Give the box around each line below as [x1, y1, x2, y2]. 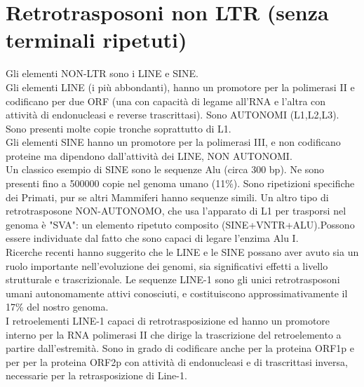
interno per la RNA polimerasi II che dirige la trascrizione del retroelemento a [6, 327, 342, 341]
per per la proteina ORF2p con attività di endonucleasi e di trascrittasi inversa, [6, 354, 348, 369]
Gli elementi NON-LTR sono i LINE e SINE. [6, 66, 198, 81]
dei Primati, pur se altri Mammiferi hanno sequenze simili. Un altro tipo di [6, 189, 329, 204]
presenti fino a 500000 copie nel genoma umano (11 [6, 176, 226, 191]
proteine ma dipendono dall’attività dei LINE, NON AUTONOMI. [6, 148, 292, 163]
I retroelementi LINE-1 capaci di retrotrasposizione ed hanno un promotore [6, 313, 330, 327]
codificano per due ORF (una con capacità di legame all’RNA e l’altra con [6, 93, 326, 108]
